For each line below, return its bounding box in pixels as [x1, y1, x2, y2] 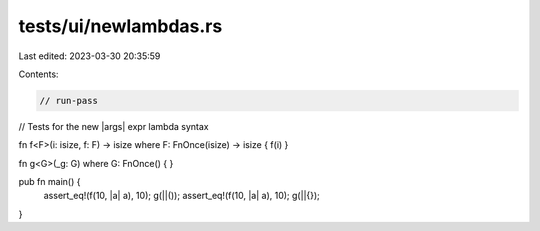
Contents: [18, 68, 59, 80]
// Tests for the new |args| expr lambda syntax [18, 120, 209, 132]
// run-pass [39, 95, 99, 106]
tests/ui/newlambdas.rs [18, 15, 223, 37]
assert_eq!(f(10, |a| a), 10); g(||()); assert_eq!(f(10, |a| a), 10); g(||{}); [43, 190, 320, 202]
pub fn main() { [18, 176, 81, 188]
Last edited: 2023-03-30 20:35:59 [18, 50, 161, 62]
